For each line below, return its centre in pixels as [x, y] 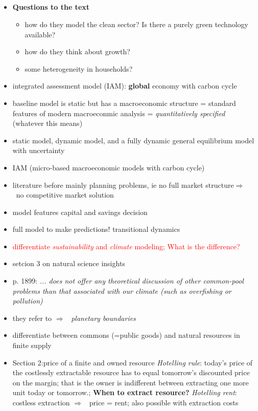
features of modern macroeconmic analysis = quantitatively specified [119, 113]
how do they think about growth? [77, 51]
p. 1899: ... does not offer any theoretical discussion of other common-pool [128, 281]
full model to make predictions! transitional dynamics [96, 229]
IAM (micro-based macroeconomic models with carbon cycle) [109, 167]
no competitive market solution [65, 195]
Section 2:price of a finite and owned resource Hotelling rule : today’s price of [133, 362]
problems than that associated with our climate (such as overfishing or [122, 290]
